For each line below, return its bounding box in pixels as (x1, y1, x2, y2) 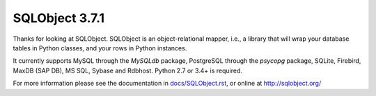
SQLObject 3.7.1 (13, 10, 104, 26)
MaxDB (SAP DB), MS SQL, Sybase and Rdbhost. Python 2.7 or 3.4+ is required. (13, 66, 243, 75)
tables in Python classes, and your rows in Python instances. (13, 44, 187, 52)
